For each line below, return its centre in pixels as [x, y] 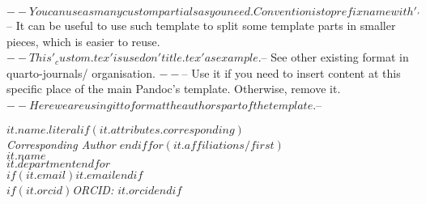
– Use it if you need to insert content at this [291, 72]
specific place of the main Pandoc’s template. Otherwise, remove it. [174, 89]
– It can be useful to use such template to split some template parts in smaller [201, 25]
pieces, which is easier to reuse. [83, 41]
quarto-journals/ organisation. [81, 72]
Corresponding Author [61, 144]
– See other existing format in [335, 57]
